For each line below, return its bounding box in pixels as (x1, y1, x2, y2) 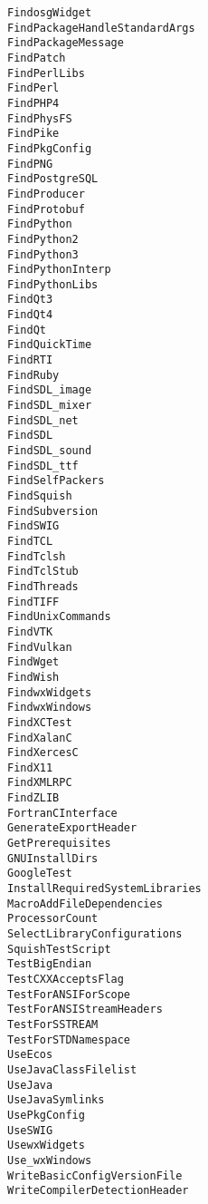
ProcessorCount (7, 912, 99, 926)
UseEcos (7, 1048, 53, 1062)
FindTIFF (7, 595, 60, 608)
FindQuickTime (7, 338, 92, 352)
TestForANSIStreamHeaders (7, 1003, 163, 1016)
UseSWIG (7, 1123, 53, 1137)
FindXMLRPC (7, 776, 72, 790)
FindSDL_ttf (7, 459, 79, 472)
